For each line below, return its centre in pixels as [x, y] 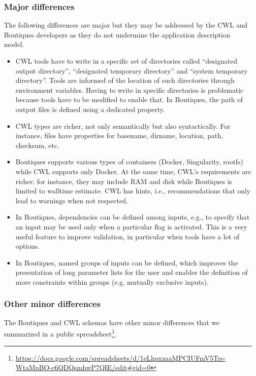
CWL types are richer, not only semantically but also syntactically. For [123, 126]
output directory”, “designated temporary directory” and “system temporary [131, 70]
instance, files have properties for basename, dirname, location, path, [119, 135]
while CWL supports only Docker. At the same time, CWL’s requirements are [133, 171]
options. [28, 246]
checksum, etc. [37, 145]
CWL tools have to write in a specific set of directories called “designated [126, 61]
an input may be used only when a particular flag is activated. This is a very [131, 226]
